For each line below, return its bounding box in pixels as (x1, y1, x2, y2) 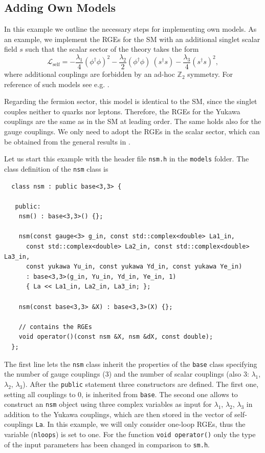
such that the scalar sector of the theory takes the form (25, 44, 199, 54)
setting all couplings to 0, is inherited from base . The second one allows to (4, 388, 238, 399)
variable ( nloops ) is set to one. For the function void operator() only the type (4, 429, 256, 440)
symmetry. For (187, 69, 233, 79)
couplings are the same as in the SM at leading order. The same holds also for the (4, 116, 261, 127)
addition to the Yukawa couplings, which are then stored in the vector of (4, 408, 232, 419)
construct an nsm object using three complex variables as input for (4, 399, 212, 409)
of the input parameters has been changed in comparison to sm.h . (4, 439, 210, 449)
